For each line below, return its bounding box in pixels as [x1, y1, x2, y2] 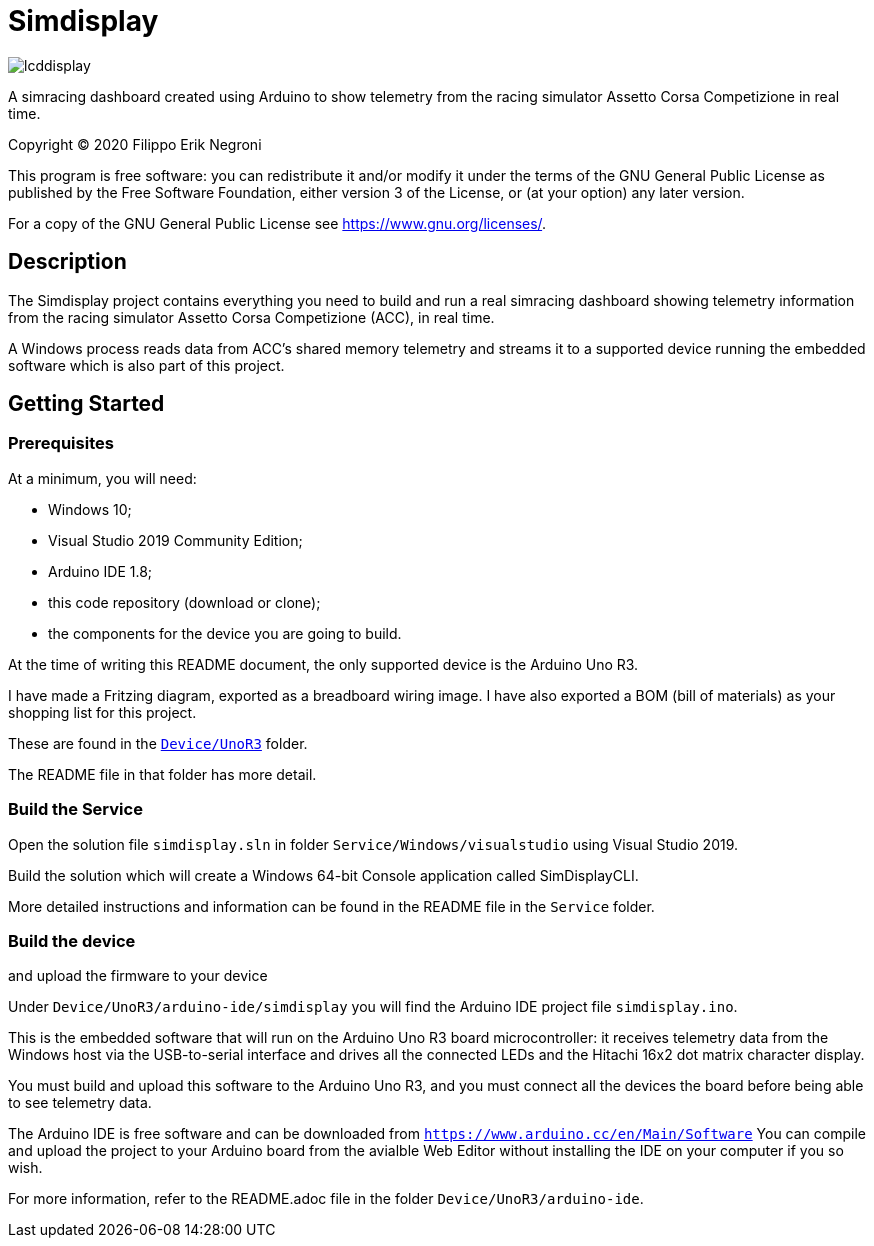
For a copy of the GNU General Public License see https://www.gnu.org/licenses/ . [8, 214, 547, 232]
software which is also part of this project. [8, 356, 285, 374]
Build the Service [8, 799, 143, 820]
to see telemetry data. [8, 1094, 152, 1112]
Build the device [8, 930, 136, 951]
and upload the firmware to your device [8, 967, 268, 985]
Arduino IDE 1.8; [48, 562, 153, 580]
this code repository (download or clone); [48, 593, 321, 611]
